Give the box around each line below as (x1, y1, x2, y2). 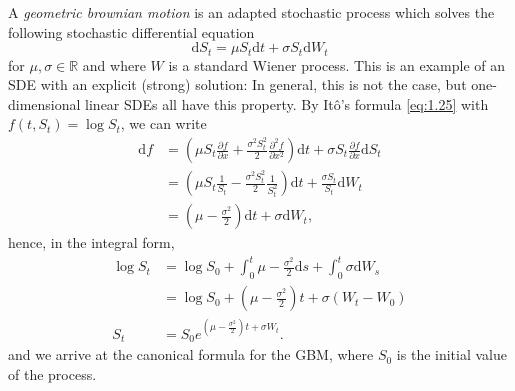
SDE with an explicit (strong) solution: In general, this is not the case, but (8, 74, 467, 95)
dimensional (8, 93, 81, 114)
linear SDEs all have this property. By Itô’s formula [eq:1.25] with (85, 93, 489, 114)
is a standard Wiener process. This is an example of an (168, 54, 505, 75)
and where (82, 54, 146, 75)
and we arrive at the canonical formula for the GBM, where (8, 344, 374, 365)
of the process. (8, 363, 97, 384)
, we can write (120, 113, 207, 134)
